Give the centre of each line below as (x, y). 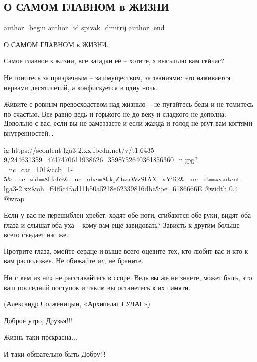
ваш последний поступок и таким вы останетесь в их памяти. (97, 287)
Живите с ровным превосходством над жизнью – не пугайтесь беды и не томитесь (129, 104)
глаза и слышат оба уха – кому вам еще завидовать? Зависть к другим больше (122, 224)
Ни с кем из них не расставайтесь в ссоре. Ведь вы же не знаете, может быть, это (128, 277)
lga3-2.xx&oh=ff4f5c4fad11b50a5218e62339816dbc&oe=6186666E (103, 188)
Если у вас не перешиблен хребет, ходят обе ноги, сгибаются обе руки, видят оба (128, 215)
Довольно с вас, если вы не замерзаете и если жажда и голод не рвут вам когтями (128, 123)
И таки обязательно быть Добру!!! (55, 354)
